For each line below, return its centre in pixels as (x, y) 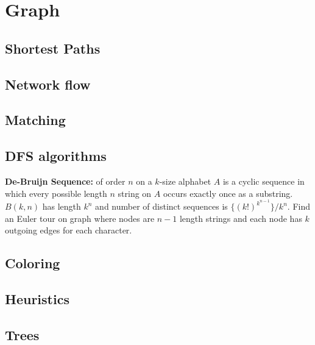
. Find (299, 206)
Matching (35, 120)
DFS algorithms (56, 156)
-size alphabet (185, 181)
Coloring (33, 263)
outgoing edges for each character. (69, 230)
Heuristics (37, 299)
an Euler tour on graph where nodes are (80, 218)
